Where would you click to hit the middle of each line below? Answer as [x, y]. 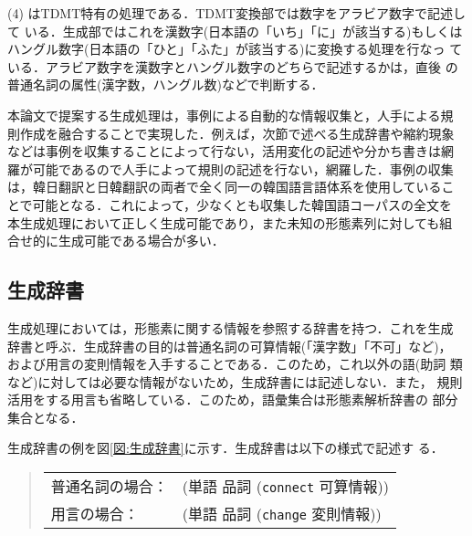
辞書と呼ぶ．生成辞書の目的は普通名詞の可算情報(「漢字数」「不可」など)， [230, 346]
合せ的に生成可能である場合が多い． [116, 241]
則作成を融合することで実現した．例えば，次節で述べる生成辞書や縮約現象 [231, 133]
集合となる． [46, 417]
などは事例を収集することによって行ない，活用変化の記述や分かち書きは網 [231, 151]
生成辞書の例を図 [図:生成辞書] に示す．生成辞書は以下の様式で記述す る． [226, 448]
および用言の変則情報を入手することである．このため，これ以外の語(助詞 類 [235, 364]
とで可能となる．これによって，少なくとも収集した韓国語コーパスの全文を [230, 204]
